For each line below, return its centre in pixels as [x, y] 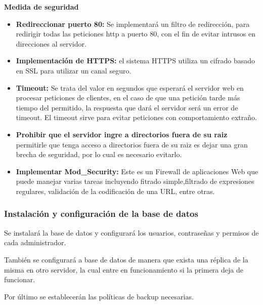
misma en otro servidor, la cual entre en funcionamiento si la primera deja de [124, 269]
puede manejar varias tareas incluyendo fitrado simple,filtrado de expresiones [135, 181]
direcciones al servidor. [51, 43]
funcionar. [20, 279]
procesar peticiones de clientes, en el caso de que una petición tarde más [128, 98]
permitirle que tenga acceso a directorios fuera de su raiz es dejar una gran [132, 144]
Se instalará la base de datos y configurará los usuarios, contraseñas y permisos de [131, 232]
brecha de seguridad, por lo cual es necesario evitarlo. [99, 154]
